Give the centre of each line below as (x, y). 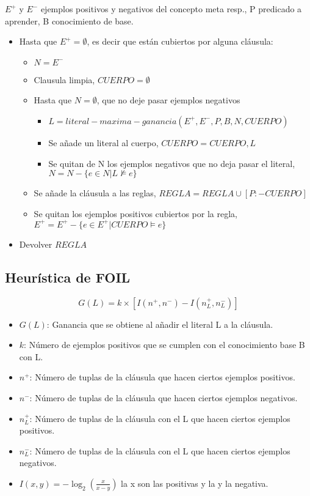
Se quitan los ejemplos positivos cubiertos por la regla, (135, 213)
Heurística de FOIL (68, 277)
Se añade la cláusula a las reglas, (95, 193)
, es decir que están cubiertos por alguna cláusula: (180, 41)
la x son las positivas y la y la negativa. (195, 483)
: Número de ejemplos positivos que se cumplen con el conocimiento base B (164, 345)
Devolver (36, 244)
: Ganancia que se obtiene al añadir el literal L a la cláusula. (160, 324)
